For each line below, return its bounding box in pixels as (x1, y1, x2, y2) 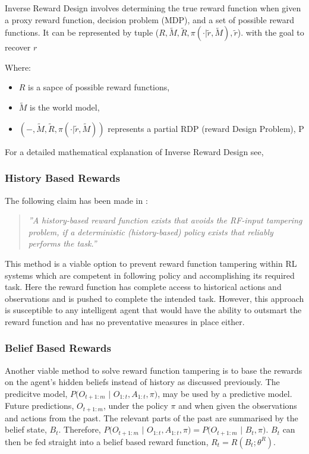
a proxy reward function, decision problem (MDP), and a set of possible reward (5, 13, 295, 26)
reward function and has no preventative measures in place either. (5, 315, 245, 327)
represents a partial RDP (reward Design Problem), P (108, 122, 304, 134)
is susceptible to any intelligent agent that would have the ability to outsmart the (5, 304, 302, 316)
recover (5, 41, 31, 53)
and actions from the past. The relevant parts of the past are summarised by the (5, 411, 298, 424)
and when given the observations (178, 399, 297, 412)
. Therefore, (58, 423, 101, 436)
